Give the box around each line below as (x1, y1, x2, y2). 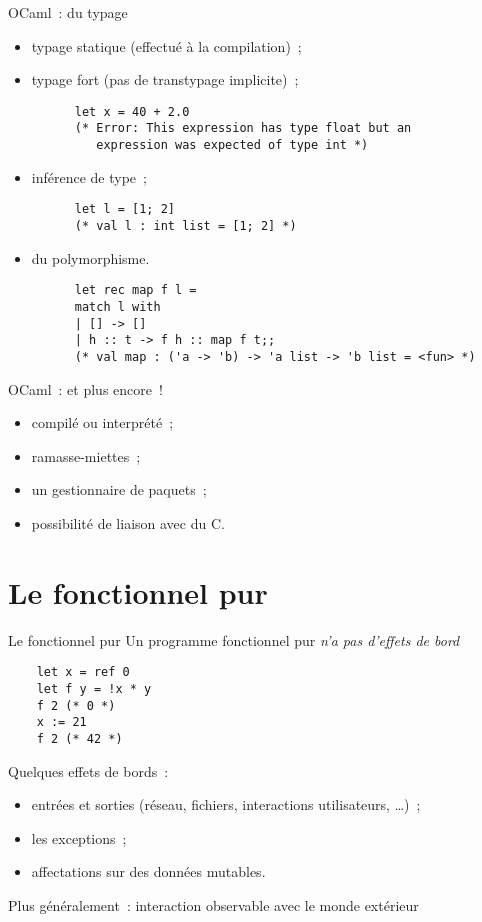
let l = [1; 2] (74, 202, 175, 217)
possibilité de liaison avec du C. (31, 512, 225, 533)
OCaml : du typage (8, 2, 128, 22)
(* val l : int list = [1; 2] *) (74, 219, 297, 233)
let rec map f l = (74, 283, 197, 298)
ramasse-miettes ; (31, 445, 141, 466)
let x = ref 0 (36, 665, 130, 680)
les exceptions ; (31, 827, 127, 848)
